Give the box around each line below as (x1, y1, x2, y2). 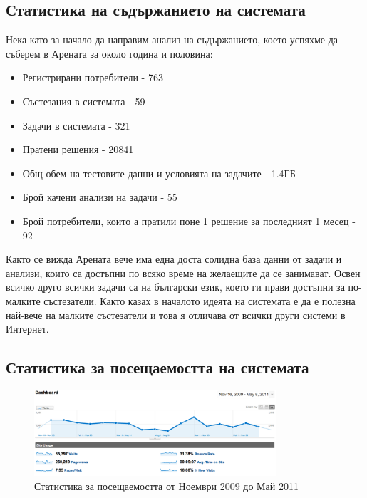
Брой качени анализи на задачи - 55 (22, 190, 177, 204)
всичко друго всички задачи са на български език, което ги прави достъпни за (6, 279, 345, 294)
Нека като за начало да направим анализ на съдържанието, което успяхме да (6, 32, 338, 47)
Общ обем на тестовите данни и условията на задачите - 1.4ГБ (22, 165, 296, 180)
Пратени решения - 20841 (22, 142, 134, 157)
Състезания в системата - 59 (22, 93, 145, 108)
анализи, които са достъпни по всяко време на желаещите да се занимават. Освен (6, 265, 361, 280)
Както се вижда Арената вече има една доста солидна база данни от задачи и (6, 251, 342, 266)
